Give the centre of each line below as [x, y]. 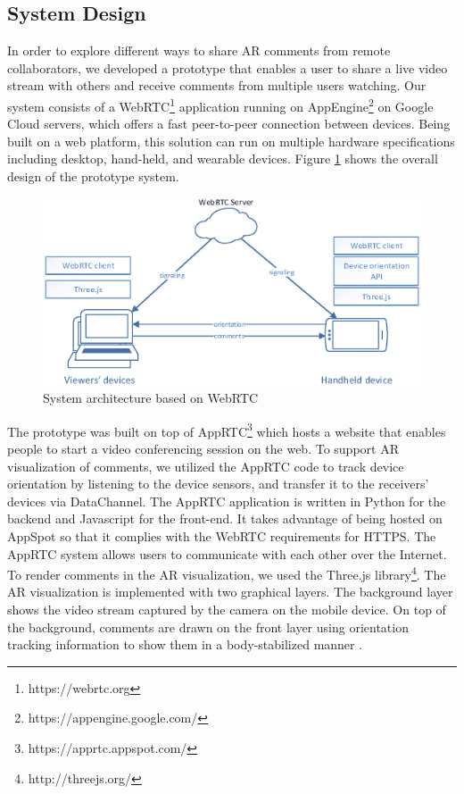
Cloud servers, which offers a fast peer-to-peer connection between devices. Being [229, 124]
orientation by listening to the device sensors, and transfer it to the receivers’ [218, 484]
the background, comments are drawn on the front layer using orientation [208, 627]
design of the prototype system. [93, 176]
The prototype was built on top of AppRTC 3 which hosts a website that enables [227, 430]
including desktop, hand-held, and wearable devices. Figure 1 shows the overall [223, 159]
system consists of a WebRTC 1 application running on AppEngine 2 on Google [220, 104]
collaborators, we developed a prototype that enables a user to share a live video [228, 67]
